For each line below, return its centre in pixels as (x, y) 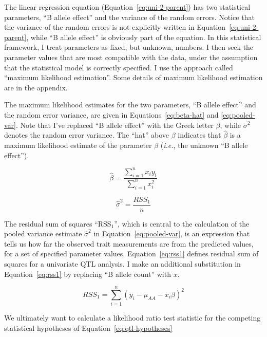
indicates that (199, 135)
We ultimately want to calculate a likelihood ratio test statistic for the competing (132, 318)
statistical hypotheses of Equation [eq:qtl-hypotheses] (88, 327)
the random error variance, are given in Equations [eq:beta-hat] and (111, 114)
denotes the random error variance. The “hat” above (87, 135)
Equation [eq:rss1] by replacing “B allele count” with (88, 274)
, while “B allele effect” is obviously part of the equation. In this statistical (144, 37)
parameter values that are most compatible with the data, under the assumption (131, 57)
